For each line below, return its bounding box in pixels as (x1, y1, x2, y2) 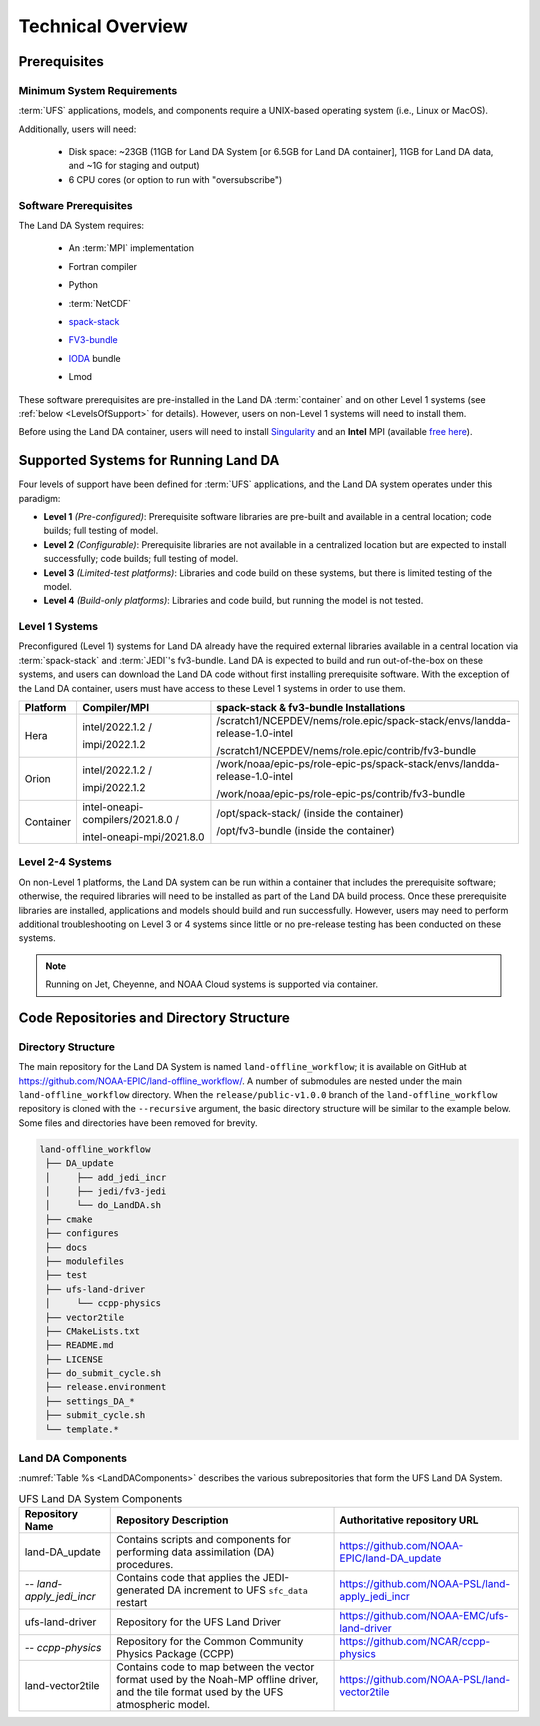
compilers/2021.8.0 (81, 813, 173, 827)
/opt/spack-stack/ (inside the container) (216, 806, 404, 820)
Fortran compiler (68, 260, 137, 272)
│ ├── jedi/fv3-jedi (45, 1186, 167, 1197)
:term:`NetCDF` (68, 297, 132, 309)
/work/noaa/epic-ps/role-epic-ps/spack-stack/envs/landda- (216, 757, 500, 771)
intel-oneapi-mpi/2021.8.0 (81, 830, 205, 844)
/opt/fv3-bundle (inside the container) (216, 824, 395, 838)
